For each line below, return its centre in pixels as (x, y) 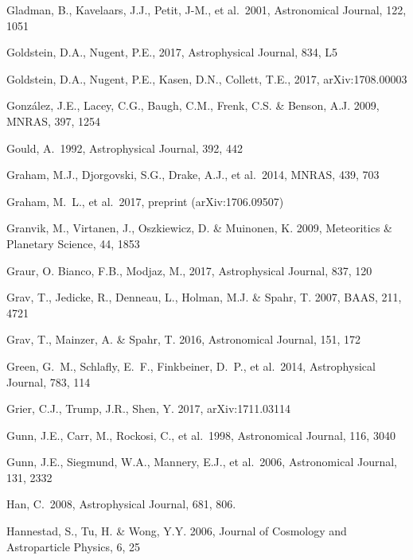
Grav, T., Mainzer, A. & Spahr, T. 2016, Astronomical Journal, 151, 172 (184, 339)
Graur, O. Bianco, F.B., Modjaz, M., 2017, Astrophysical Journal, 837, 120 (189, 270)
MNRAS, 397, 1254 (54, 121)
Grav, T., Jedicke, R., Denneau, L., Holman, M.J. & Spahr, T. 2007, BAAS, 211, (204, 297)
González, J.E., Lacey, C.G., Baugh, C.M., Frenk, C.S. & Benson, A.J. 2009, (193, 105)
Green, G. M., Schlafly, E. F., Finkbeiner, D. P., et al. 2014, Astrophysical (191, 366)
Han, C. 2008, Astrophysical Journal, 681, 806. (121, 504)
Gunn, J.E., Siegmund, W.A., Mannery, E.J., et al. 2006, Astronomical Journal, (202, 462)
